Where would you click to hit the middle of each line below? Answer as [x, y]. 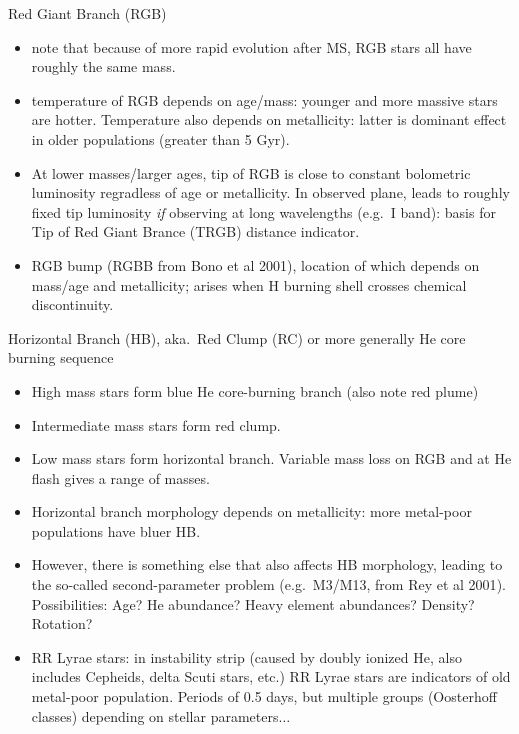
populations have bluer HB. [116, 530]
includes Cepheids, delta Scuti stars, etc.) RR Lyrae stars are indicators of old [271, 676]
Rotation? [62, 623]
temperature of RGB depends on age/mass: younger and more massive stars [264, 99]
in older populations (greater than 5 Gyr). [160, 138]
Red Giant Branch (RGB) [87, 13]
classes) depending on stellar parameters [155, 715]
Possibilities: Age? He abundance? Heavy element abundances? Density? [253, 603]
